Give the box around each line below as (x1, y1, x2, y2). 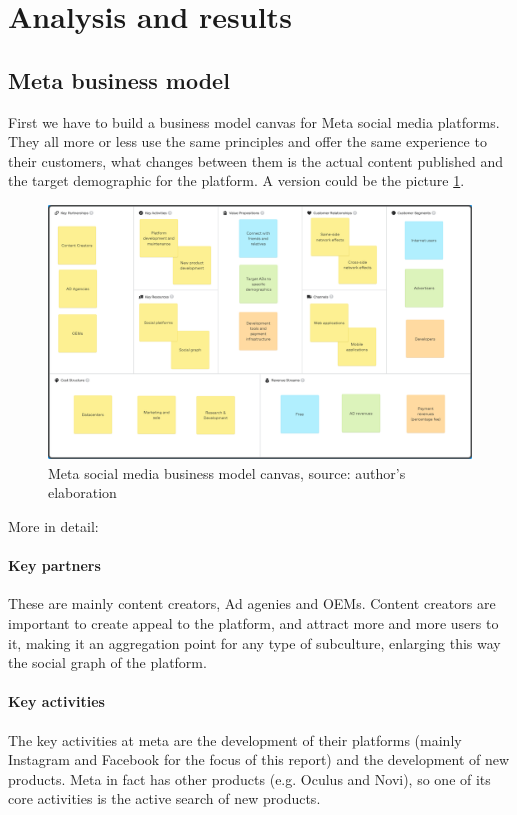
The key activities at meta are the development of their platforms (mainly (8, 729, 462, 750)
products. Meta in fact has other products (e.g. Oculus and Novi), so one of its (8, 768, 491, 789)
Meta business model (8, 64, 230, 95)
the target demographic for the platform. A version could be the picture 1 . (8, 170, 465, 191)
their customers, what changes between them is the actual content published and (8, 150, 504, 171)
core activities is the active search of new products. (8, 788, 321, 809)
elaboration (48, 482, 117, 503)
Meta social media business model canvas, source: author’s (48, 462, 406, 483)
